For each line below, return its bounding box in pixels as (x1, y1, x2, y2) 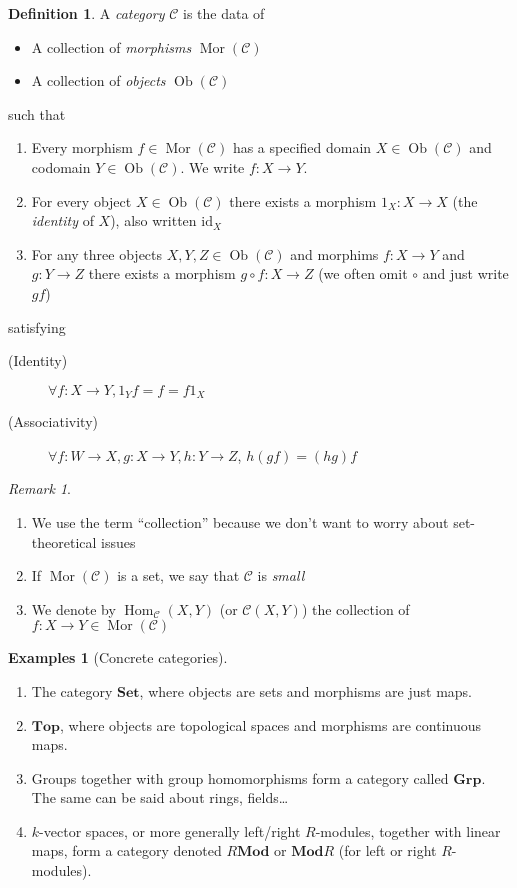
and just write (422, 263, 509, 284)
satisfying (8, 316, 66, 337)
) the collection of (301, 598, 410, 619)
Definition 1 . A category (8, 3, 165, 23)
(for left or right (338, 840, 437, 861)
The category (31, 680, 113, 701)
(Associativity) (8, 411, 98, 432)
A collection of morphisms (31, 36, 192, 57)
